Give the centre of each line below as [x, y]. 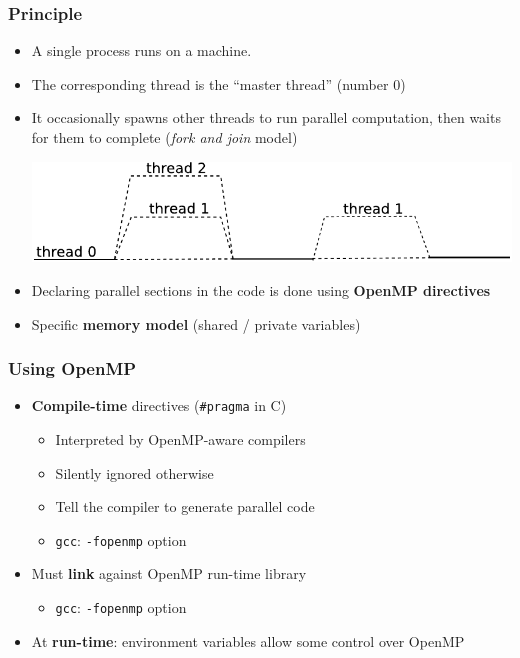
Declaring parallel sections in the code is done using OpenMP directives [261, 289]
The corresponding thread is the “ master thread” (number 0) [218, 83]
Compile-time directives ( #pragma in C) [159, 405]
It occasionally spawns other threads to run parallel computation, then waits [266, 117]
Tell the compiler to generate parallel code [185, 506]
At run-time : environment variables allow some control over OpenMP [248, 640]
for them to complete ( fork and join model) [164, 137]
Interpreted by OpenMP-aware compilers [180, 439]
